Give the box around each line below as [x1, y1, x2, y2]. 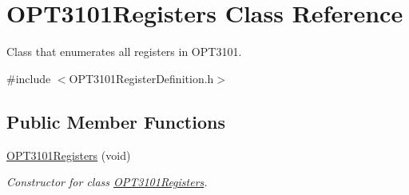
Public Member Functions [6, 109, 225, 133]
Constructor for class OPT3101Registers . [6, 173, 208, 190]
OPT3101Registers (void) [6, 146, 131, 163]
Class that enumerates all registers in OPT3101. [6, 43, 242, 60]
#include [6, 70, 51, 86]
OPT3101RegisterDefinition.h [69, 70, 214, 86]
